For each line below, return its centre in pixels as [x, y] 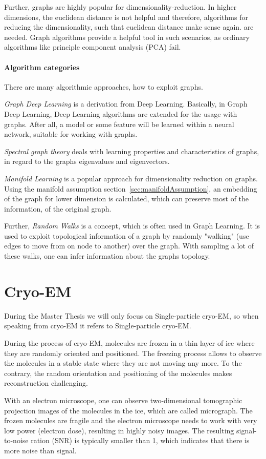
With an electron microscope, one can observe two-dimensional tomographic [123, 400]
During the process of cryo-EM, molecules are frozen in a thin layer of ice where [129, 342]
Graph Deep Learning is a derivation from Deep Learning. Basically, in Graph [126, 104]
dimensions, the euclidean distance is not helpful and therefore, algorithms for [126, 17]
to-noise [16, 440]
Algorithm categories [42, 67]
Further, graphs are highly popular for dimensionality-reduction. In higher [120, 7]
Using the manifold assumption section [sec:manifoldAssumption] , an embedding [131, 188]
